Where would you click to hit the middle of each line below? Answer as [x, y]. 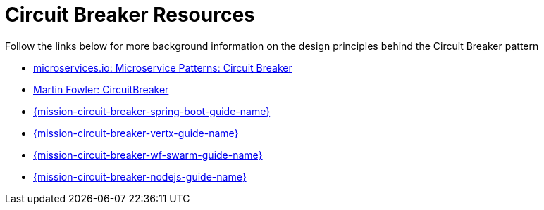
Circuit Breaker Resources [130, 15]
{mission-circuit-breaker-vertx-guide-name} [136, 133]
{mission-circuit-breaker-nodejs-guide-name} [140, 176]
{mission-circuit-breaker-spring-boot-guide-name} [152, 111]
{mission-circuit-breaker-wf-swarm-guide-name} [148, 155]
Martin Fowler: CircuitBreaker [101, 89]
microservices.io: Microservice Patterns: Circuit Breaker [163, 67]
